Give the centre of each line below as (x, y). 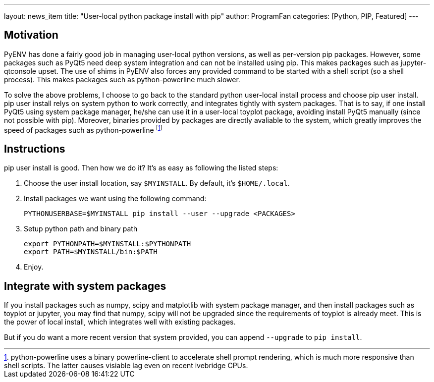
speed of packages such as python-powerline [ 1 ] (83, 129)
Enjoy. (34, 267)
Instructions (35, 149)
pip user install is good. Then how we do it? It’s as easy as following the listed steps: (141, 168)
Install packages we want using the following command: (115, 199)
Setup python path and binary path (81, 229)
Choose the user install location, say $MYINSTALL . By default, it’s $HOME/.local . (157, 183)
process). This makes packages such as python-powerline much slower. (122, 79)
